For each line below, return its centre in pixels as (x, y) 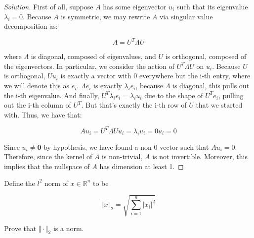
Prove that (20, 228)
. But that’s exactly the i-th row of (134, 105)
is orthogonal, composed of (206, 56)
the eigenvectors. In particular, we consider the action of (89, 66)
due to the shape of (174, 95)
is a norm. (68, 228)
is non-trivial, (122, 156)
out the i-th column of (38, 105)
